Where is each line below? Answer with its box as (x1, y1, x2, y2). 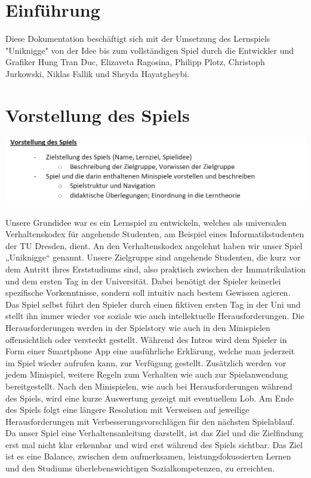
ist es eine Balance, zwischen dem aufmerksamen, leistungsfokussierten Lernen (5, 450, 291, 462)
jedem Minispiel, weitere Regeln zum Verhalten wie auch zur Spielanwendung (5, 368, 288, 381)
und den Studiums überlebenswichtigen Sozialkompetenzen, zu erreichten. (5, 462, 275, 474)
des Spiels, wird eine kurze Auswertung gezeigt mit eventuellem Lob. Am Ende (5, 391, 294, 404)
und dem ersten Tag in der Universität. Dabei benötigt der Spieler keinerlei (5, 274, 281, 287)
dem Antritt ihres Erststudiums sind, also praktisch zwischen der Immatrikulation (5, 262, 306, 275)
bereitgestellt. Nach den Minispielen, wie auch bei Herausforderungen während (5, 379, 292, 392)
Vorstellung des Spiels (5, 102, 190, 127)
